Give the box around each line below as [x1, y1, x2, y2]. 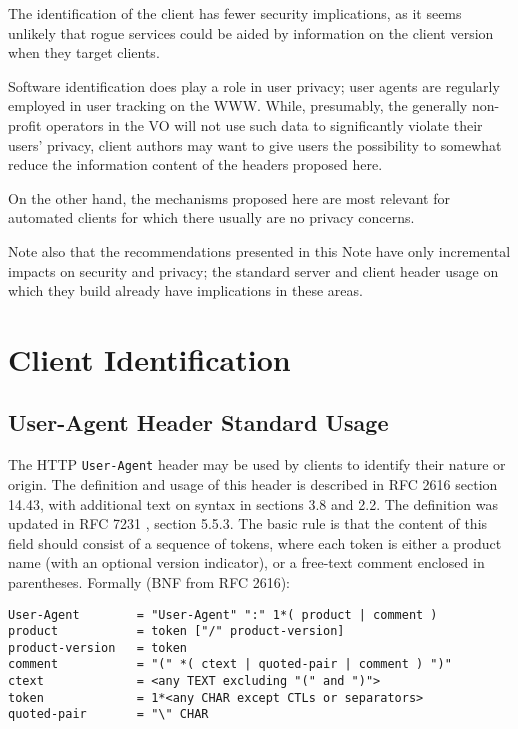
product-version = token [8, 640, 187, 655]
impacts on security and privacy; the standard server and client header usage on [8, 260, 499, 281]
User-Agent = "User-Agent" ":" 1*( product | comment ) [8, 607, 438, 622]
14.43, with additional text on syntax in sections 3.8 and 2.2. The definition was [8, 493, 498, 514]
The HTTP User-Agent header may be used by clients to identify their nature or [8, 454, 506, 475]
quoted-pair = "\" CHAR [8, 707, 209, 722]
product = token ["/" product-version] [8, 624, 345, 639]
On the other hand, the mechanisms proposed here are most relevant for [8, 187, 450, 208]
